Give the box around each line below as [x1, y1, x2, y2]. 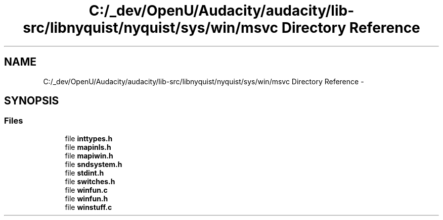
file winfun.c [65, 185, 108, 194]
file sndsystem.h [65, 159, 122, 169]
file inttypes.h [65, 134, 113, 143]
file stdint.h [65, 168, 104, 177]
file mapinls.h [65, 142, 111, 151]
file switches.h [65, 177, 115, 186]
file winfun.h [65, 194, 108, 203]
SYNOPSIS [4, 94, 59, 107]
